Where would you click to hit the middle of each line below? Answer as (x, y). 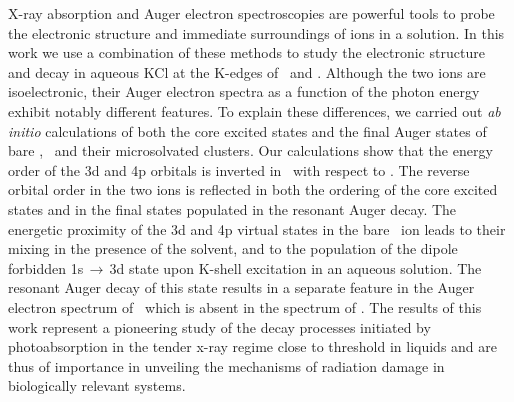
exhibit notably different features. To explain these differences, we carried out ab (254, 110)
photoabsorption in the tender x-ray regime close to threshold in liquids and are (253, 346)
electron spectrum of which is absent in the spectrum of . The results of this (245, 306)
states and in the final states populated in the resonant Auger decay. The (232, 208)
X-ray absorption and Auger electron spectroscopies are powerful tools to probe (251, 13)
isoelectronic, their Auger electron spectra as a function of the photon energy (244, 91)
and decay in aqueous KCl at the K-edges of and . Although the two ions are (247, 71)
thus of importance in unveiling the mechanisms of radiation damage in (226, 365)
